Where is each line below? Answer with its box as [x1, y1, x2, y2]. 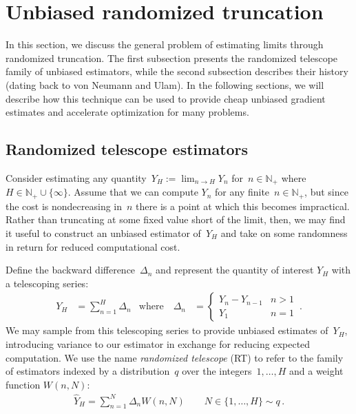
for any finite [215, 185, 270, 199]
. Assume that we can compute [67, 185, 198, 199]
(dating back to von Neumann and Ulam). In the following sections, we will [6, 77, 324, 92]
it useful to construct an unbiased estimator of [6, 225, 201, 240]
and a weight [289, 364, 344, 378]
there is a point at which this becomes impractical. [136, 198, 350, 213]
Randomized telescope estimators [6, 138, 249, 160]
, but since [304, 185, 348, 199]
